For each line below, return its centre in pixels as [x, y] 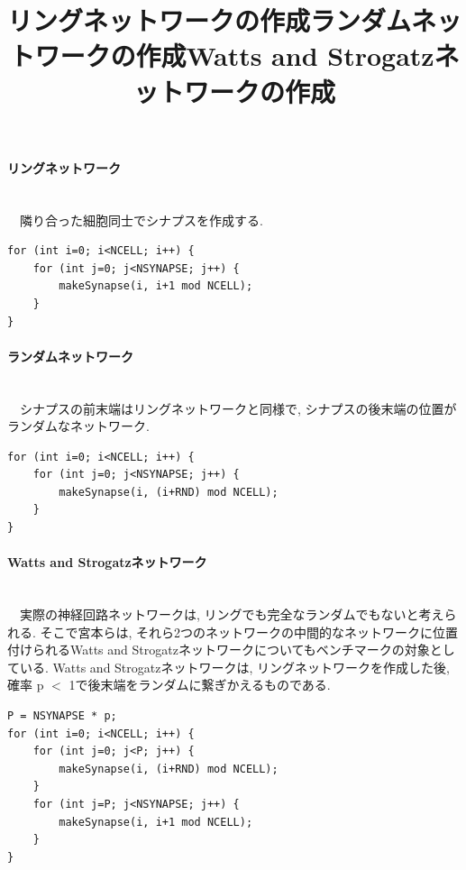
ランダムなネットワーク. [78, 426]
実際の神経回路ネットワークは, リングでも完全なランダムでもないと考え [232, 614]
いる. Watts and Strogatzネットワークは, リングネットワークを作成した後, [234, 667]
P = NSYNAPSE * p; [62, 716]
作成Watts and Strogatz [285, 55]
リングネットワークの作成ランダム [210, 20]
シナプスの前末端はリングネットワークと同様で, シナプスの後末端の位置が [238, 408]
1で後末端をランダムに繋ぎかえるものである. [200, 685]
